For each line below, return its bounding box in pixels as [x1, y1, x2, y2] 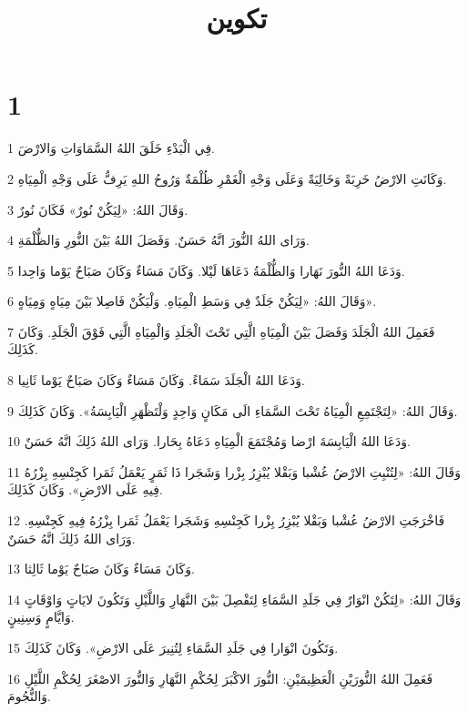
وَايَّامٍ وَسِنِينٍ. [7, 607, 75, 626]
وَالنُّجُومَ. [7, 687, 51, 706]
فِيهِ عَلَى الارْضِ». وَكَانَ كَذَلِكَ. [7, 480, 163, 499]
